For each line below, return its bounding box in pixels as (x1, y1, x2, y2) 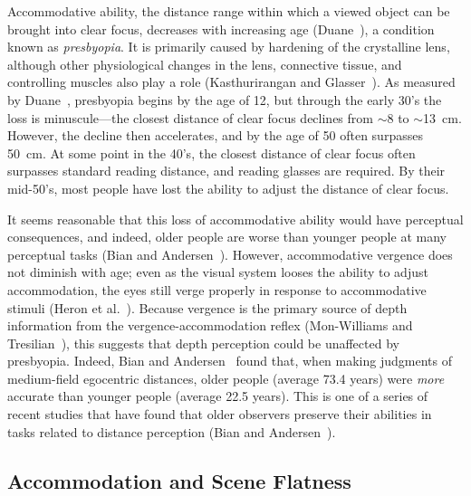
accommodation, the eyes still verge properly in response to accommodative (7, 280, 427, 299)
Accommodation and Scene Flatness (7, 466, 351, 494)
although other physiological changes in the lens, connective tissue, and (7, 54, 402, 73)
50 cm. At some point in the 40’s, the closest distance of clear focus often (7, 143, 416, 162)
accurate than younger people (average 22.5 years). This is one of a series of (7, 386, 428, 405)
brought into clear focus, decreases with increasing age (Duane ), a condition (7, 19, 435, 38)
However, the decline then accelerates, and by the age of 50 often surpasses (7, 126, 423, 145)
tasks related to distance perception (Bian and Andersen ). (7, 422, 336, 441)
